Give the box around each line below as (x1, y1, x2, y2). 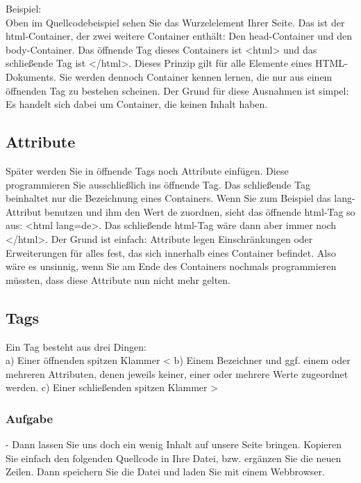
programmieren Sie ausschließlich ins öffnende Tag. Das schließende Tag (6, 177, 310, 191)
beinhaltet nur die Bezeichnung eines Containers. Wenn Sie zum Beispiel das (6, 191, 331, 205)
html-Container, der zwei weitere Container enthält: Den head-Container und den (6, 29, 352, 43)
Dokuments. (6, 69, 56, 84)
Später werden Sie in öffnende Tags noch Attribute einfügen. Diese (6, 163, 289, 177)
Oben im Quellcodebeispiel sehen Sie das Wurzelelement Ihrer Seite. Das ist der (6, 15, 345, 29)
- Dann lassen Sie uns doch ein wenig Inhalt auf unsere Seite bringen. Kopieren (6, 437, 342, 452)
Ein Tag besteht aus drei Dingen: (6, 339, 146, 354)
